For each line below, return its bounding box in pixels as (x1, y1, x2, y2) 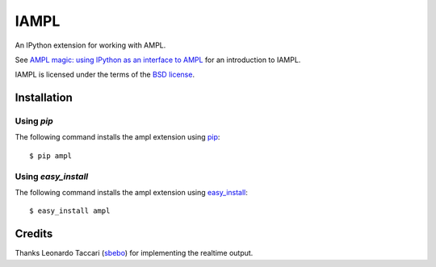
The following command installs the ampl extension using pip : (15, 132, 220, 142)
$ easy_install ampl (29, 207, 111, 215)
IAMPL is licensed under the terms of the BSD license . (15, 69, 195, 80)
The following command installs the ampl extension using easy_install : (15, 188, 248, 198)
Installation (15, 91, 73, 105)
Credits (15, 227, 53, 241)
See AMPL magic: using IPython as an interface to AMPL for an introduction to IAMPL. (15, 55, 301, 65)
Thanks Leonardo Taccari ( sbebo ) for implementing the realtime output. (15, 248, 254, 258)
